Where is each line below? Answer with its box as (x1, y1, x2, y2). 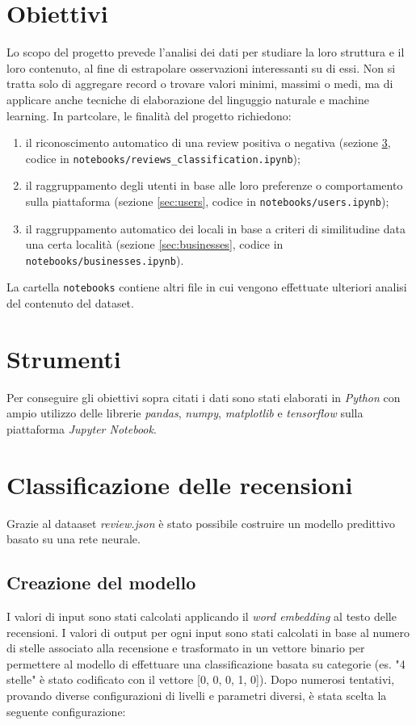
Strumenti (6, 342, 121, 375)
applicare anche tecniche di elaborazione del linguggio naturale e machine (6, 90, 369, 107)
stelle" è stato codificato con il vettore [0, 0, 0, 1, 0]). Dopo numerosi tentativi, (6, 671, 395, 688)
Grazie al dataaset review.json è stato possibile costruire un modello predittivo (6, 514, 396, 531)
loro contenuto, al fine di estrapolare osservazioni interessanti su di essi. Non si (6, 59, 396, 76)
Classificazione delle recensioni (6, 467, 353, 501)
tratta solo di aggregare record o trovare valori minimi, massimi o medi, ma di (6, 75, 393, 92)
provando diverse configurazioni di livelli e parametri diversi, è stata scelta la (6, 687, 387, 704)
